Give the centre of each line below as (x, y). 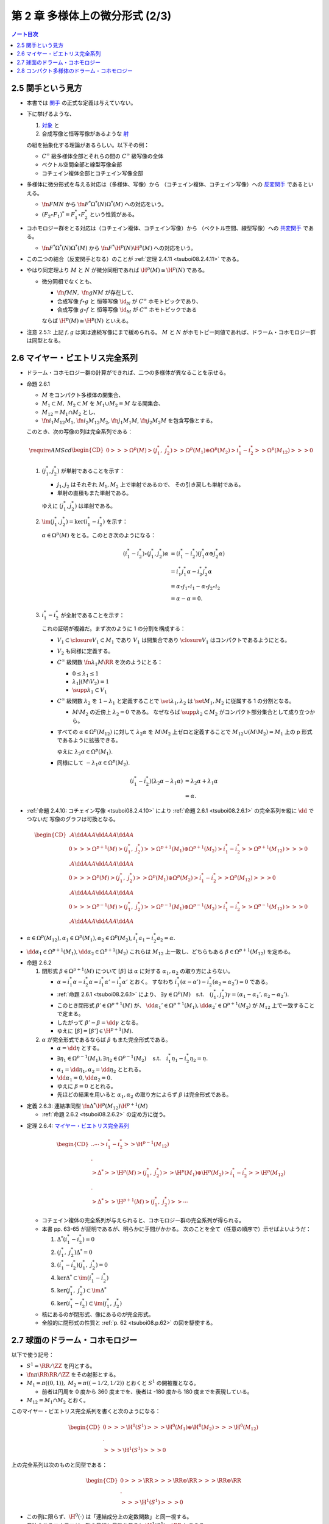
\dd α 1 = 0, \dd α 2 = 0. (85, 1079)
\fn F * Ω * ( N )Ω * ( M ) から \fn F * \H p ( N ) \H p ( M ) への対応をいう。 (119, 247)
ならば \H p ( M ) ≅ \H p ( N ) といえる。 (87, 320)
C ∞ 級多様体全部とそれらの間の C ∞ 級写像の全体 (103, 156)
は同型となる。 (45, 341)
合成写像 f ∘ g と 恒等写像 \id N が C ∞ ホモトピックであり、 (129, 301)
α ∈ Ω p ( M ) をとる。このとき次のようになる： (99, 535)
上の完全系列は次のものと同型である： (59, 1465)
